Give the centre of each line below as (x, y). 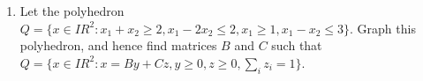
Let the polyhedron (72, 11)
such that (297, 45)
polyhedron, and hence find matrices (118, 45)
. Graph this (383, 28)
